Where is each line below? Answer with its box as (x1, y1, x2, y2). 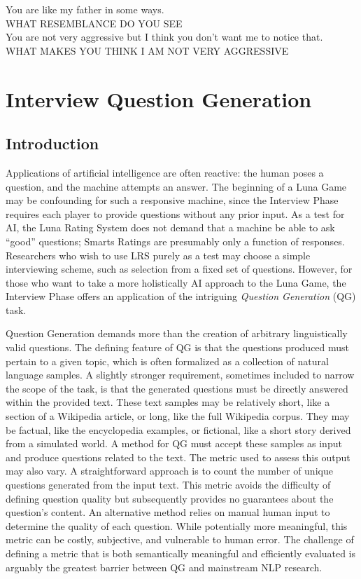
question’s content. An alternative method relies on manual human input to (6, 505, 330, 519)
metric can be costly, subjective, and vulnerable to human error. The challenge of (6, 532, 354, 547)
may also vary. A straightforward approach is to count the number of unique (6, 463, 333, 478)
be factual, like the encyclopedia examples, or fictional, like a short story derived (6, 422, 351, 437)
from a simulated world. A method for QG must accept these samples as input (6, 436, 342, 451)
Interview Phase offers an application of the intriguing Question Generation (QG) (6, 289, 356, 304)
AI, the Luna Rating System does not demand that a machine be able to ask (6, 220, 335, 235)
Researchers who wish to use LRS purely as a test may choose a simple (6, 247, 311, 262)
